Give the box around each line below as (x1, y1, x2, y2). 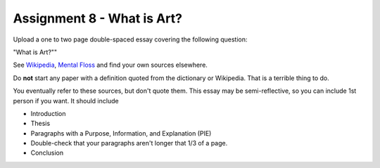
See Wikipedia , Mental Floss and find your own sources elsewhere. (13, 60, 208, 70)
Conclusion (30, 148, 64, 157)
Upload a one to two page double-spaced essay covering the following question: (13, 35, 248, 44)
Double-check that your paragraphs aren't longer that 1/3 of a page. (30, 139, 228, 148)
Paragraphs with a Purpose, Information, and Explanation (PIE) (30, 129, 212, 137)
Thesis (30, 119, 51, 128)
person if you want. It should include (13, 96, 119, 105)
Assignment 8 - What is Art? (13, 11, 183, 26)
